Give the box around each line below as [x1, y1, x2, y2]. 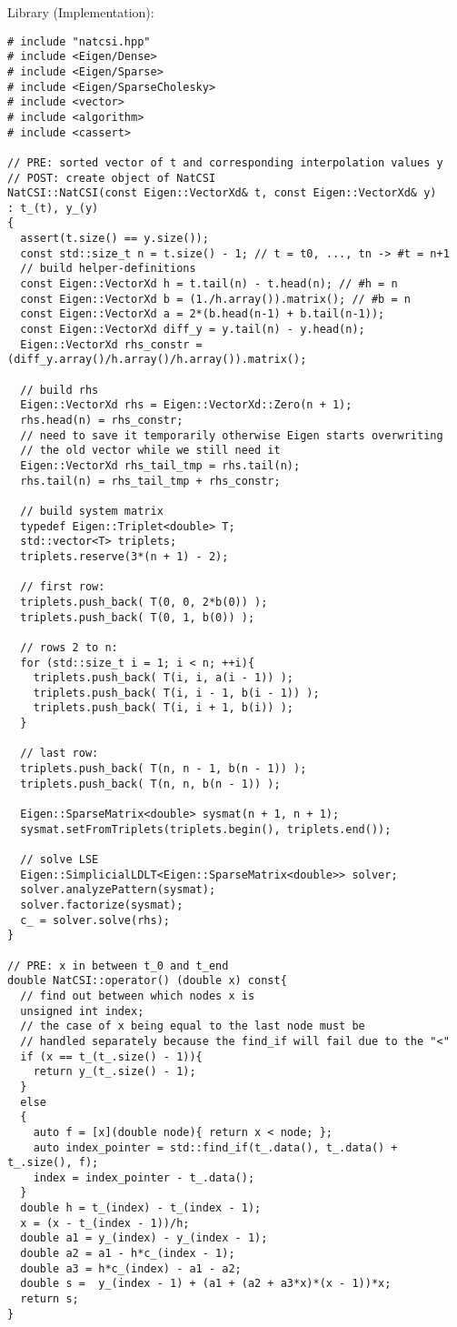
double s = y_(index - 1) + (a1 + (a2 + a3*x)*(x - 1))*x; [20, 1277, 392, 1291]
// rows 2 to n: [20, 640, 118, 654]
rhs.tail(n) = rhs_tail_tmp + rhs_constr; [20, 474, 281, 488]
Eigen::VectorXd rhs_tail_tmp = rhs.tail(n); [20, 458, 301, 472]
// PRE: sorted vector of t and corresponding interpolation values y [7, 156, 443, 169]
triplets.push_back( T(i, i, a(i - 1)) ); [33, 671, 293, 685]
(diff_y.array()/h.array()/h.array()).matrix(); [7, 353, 307, 367]
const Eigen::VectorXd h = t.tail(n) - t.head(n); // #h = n [20, 277, 398, 291]
